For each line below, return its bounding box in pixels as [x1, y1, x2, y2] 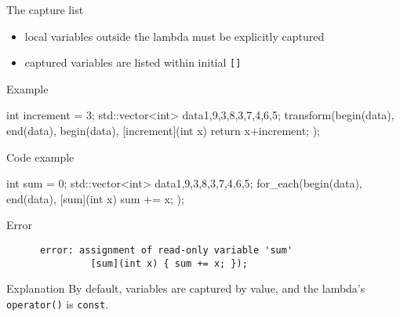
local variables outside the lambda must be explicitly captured [24, 27, 325, 44]
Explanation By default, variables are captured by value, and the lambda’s [6, 280, 365, 297]
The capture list [6, 2, 84, 17]
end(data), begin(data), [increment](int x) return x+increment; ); [6, 122, 321, 139]
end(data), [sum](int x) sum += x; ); [6, 190, 184, 206]
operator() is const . [6, 295, 109, 312]
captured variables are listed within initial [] [24, 54, 242, 71]
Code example [6, 148, 75, 165]
